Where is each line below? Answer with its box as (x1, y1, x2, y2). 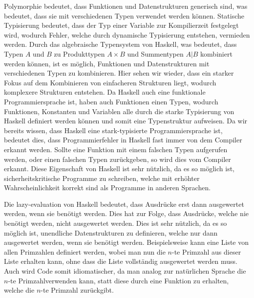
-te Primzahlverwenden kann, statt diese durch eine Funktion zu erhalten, (8, 275, 229, 285)
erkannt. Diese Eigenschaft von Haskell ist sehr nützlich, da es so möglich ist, (4, 163, 234, 174)
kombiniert (200, 48, 233, 59)
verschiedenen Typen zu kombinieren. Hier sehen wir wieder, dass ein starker (4, 68, 234, 78)
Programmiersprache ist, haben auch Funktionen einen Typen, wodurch (4, 96, 218, 106)
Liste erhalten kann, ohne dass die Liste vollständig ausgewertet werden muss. (4, 256, 237, 266)
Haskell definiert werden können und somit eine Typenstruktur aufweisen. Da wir (4, 116, 248, 126)
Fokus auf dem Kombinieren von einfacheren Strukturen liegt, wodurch (4, 77, 216, 87)
